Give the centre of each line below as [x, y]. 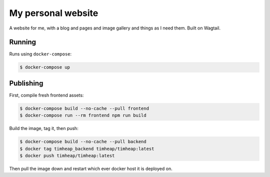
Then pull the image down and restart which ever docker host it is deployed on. [91, 169]
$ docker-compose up [45, 67]
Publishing [26, 83]
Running [23, 42]
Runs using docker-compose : [40, 54]
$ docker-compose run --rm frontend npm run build [83, 115]
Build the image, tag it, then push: [44, 128]
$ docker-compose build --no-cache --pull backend [83, 142]
